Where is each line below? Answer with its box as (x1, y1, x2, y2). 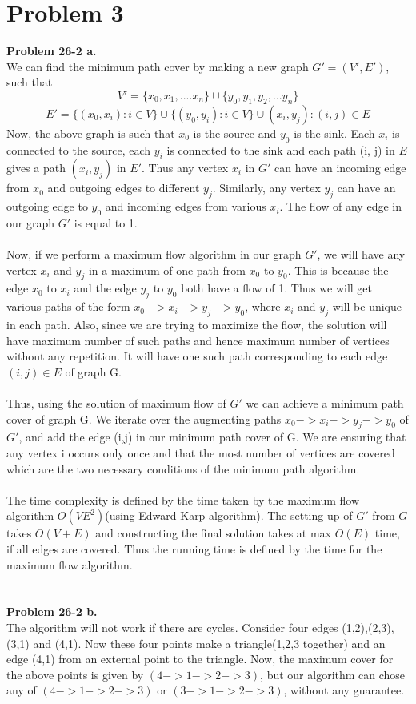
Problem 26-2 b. (6, 603, 98, 620)
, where (245, 298, 281, 315)
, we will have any (317, 246, 406, 263)
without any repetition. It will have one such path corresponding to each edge (6, 348, 388, 364)
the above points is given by (6, 666, 144, 682)
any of (6, 682, 37, 698)
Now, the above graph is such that (6, 124, 175, 141)
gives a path (6, 159, 66, 176)
